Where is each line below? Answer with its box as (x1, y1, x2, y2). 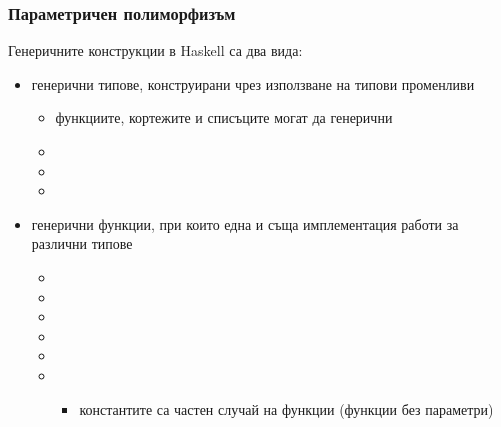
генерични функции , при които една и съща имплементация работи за (31, 213, 459, 234)
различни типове (31, 233, 133, 254)
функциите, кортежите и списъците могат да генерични (55, 107, 393, 128)
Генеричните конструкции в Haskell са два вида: (8, 40, 303, 61)
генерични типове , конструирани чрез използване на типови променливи (31, 73, 475, 94)
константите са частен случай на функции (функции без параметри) (79, 398, 494, 419)
